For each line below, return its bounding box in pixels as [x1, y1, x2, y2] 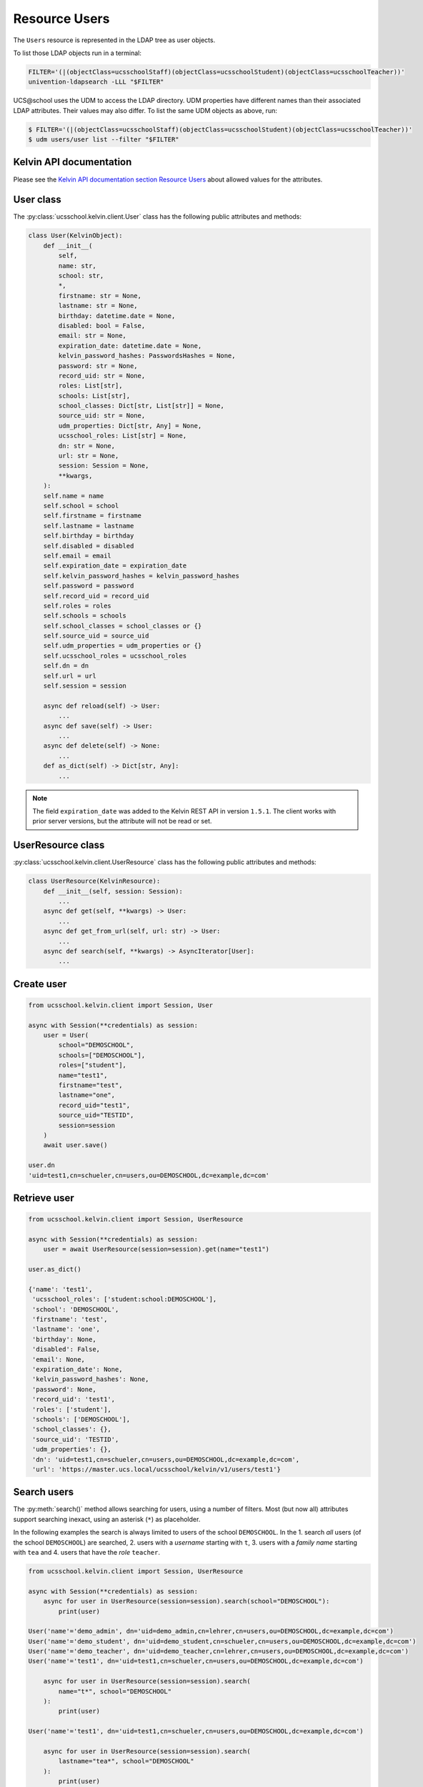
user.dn [28, 1162, 55, 1169]
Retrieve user [13, 1192, 74, 1204]
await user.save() [43, 1141, 108, 1149]
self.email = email [43, 551, 112, 560]
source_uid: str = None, [58, 412, 146, 420]
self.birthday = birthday [43, 532, 134, 540]
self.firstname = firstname [43, 512, 142, 520]
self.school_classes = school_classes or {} [43, 622, 202, 630]
